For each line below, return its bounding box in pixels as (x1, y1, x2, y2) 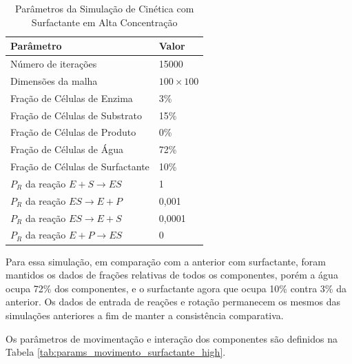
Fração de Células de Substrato (10, 108, 142, 122)
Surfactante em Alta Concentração (31, 14, 178, 29)
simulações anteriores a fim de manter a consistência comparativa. (6, 307, 284, 322)
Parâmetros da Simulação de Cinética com (15, 1, 194, 15)
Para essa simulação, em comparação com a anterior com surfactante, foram (6, 254, 326, 268)
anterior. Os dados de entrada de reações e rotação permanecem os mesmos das (6, 294, 341, 309)
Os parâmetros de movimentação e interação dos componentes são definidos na (6, 331, 338, 345)
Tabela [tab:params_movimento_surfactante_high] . (6, 345, 226, 359)
